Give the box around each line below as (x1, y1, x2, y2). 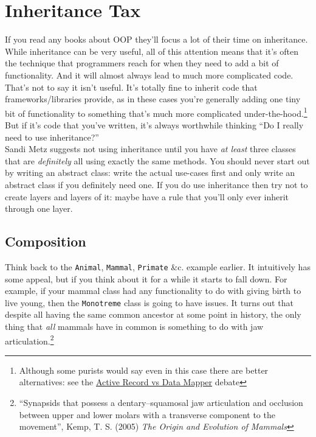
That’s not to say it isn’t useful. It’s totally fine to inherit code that (5, 80, 258, 93)
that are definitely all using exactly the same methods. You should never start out (5, 154, 310, 167)
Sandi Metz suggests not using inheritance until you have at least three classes (5, 142, 296, 155)
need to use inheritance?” (5, 130, 99, 143)
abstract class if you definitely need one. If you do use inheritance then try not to (5, 178, 308, 191)
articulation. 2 (5, 332, 54, 347)
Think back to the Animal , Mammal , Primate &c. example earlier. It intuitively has (5, 260, 311, 273)
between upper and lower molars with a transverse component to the (19, 408, 275, 421)
